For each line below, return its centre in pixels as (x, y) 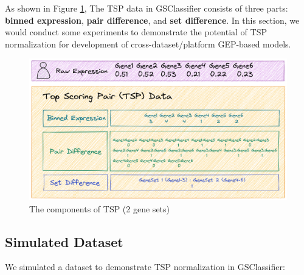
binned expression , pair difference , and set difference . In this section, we (152, 20)
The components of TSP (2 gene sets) (99, 208)
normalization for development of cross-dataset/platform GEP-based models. (148, 44)
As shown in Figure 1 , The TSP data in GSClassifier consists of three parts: (147, 8)
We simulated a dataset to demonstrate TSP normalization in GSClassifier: (145, 267)
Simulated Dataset (64, 241)
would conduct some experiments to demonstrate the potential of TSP (136, 32)
